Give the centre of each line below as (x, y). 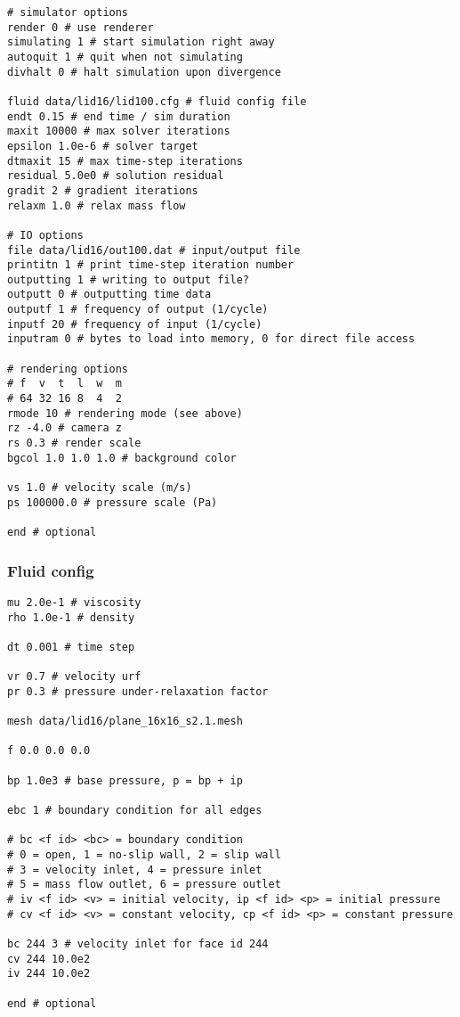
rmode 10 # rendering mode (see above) (125, 413)
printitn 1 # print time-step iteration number (151, 265)
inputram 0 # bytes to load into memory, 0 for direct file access (211, 339)
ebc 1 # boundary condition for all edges (135, 811)
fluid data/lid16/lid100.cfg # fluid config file (157, 101)
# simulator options (68, 12)
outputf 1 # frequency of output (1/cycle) (138, 310)
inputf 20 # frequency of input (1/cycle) (135, 324)
